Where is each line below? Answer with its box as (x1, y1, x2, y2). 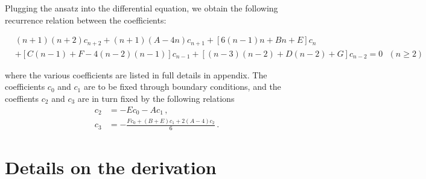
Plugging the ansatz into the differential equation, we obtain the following (5, 2, 278, 14)
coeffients (5, 92, 39, 104)
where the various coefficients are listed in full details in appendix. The (5, 68, 267, 81)
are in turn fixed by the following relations (77, 92, 235, 104)
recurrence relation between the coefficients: (5, 13, 167, 26)
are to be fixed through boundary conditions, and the (83, 80, 281, 93)
